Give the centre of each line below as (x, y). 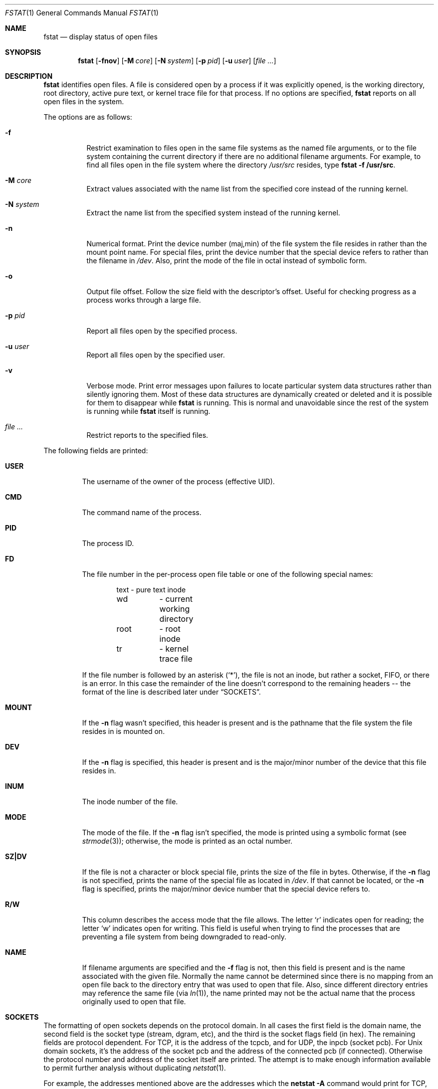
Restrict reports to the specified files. (147, 435)
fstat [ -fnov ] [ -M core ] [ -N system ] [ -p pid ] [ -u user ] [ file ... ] (177, 61)
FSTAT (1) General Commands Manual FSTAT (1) (82, 13)
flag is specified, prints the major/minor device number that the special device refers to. (226, 889)
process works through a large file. (144, 300)
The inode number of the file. (130, 802)
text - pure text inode (151, 590)
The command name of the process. (142, 512)
